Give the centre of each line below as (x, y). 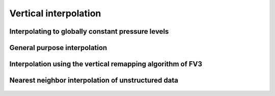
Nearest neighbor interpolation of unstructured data (94, 80)
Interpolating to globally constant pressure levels (89, 31)
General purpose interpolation (58, 48)
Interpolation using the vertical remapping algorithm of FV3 (106, 64)
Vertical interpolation (55, 13)
